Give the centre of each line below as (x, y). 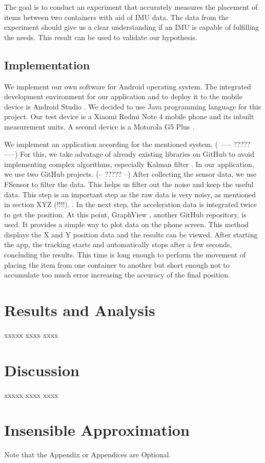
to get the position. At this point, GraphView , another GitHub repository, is (125, 214)
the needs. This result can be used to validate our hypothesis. (101, 37)
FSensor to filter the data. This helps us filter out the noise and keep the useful (129, 184)
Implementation (47, 64)
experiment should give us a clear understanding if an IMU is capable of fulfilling (132, 27)
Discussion (42, 370)
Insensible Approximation (97, 430)
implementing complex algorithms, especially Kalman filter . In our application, (129, 164)
